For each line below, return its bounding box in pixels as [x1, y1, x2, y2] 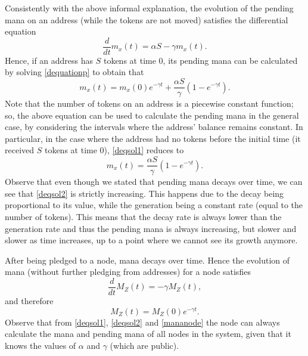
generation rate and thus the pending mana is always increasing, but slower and [5, 222, 297, 234]
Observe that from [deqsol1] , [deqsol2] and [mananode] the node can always [5, 315, 280, 328]
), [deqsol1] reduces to [104, 144, 184, 156]
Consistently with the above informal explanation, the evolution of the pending [5, 2, 294, 14]
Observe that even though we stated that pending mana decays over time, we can [5, 175, 303, 188]
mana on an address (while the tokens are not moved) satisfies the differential [5, 13, 288, 26]
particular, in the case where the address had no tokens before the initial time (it [5, 132, 301, 144]
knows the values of [5, 339, 76, 351]
